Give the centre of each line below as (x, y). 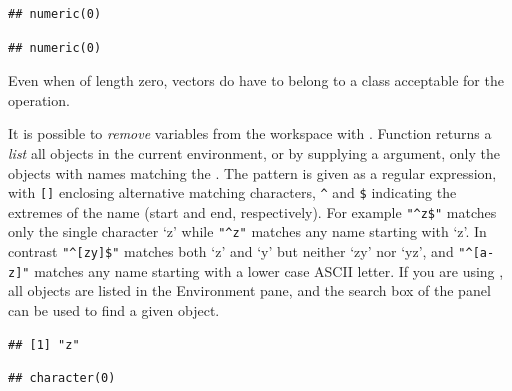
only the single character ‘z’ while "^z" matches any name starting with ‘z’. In (247, 231)
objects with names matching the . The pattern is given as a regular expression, (252, 172)
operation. (39, 99)
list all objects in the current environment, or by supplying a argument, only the (254, 152)
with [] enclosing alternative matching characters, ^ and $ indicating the (232, 192)
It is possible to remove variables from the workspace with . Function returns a (250, 133)
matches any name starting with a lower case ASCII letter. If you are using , (269, 270)
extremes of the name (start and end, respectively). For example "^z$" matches (252, 211)
